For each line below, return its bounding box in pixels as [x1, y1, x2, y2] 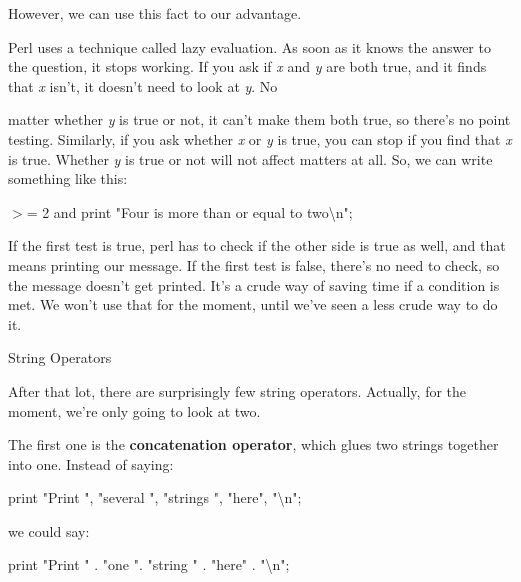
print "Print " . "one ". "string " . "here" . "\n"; [8, 554, 290, 575]
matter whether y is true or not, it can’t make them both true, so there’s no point [8, 109, 511, 130]
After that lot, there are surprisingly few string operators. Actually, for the [8, 380, 467, 401]
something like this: [8, 168, 128, 189]
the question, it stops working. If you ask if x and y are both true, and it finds [8, 56, 487, 77]
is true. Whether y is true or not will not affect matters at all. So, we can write [8, 148, 493, 169]
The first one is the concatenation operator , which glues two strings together [8, 434, 499, 455]
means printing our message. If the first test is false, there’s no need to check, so [8, 254, 500, 275]
